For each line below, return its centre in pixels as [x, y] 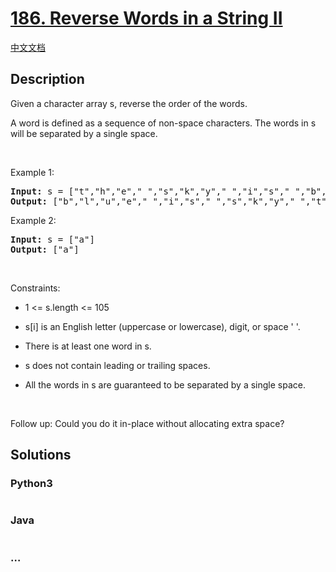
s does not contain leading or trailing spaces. [117, 365]
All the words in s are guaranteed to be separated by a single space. [165, 384]
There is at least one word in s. [88, 346]
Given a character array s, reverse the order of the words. [129, 103]
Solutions [41, 455]
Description [47, 79]
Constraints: [35, 288]
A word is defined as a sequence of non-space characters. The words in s [163, 123]
